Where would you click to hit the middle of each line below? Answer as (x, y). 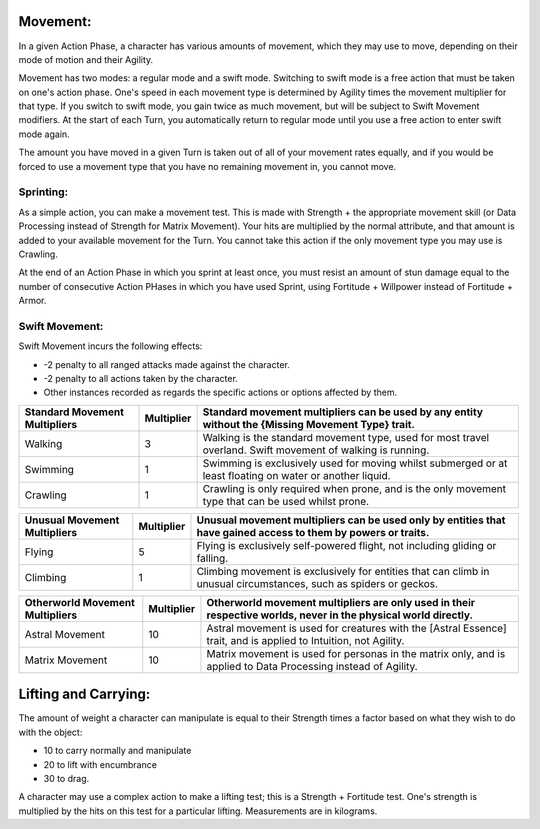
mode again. (44, 134)
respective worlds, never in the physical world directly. (340, 615)
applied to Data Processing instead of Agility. (312, 666)
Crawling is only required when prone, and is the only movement (354, 488)
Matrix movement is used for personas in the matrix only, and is (356, 653)
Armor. (32, 301)
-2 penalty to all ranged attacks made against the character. (166, 364)
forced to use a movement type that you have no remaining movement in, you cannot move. (207, 166)
